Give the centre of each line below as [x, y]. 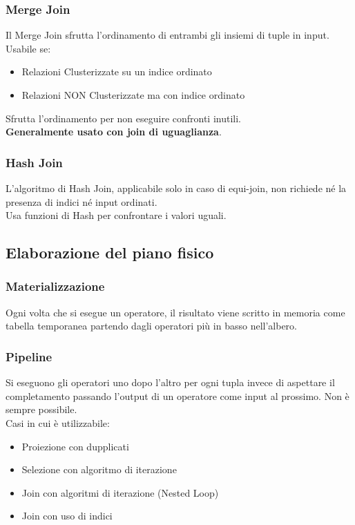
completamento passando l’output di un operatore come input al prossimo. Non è [177, 395]
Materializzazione [55, 286]
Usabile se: [28, 48]
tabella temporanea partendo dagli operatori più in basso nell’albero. [151, 326]
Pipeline [29, 356]
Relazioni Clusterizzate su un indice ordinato [117, 71]
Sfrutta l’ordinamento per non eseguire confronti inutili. [124, 118]
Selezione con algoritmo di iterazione [99, 469]
